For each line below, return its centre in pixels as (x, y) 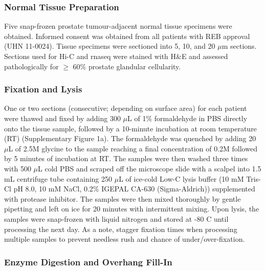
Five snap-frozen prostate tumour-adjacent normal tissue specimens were (118, 26)
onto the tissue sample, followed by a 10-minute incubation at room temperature (130, 128)
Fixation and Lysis (43, 89)
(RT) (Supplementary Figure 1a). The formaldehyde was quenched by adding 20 (130, 138)
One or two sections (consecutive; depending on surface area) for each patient (126, 108)
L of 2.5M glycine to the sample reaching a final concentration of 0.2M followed (133, 148)
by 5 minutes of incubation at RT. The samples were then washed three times (126, 158)
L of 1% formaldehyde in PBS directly (187, 118)
